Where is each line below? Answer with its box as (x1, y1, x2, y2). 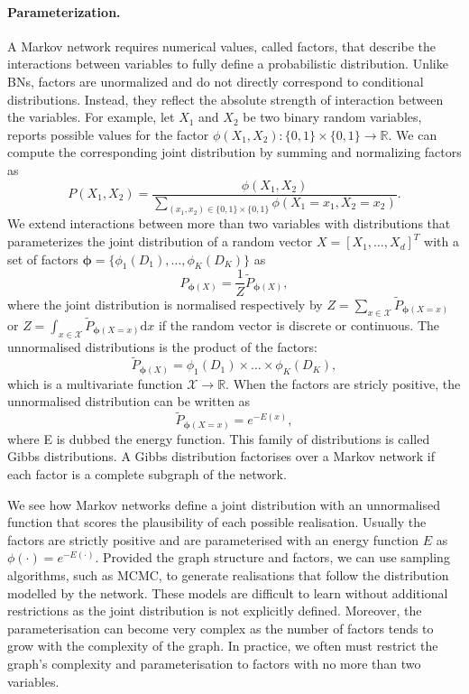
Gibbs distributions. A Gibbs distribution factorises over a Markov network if (7, 447, 435, 466)
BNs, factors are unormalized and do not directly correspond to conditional (7, 71, 424, 90)
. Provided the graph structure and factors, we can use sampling (95, 548, 450, 567)
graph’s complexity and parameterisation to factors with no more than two (7, 653, 421, 672)
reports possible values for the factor (7, 125, 209, 143)
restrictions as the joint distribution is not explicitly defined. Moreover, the (7, 601, 422, 620)
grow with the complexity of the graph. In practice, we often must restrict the (7, 636, 438, 655)
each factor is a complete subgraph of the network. (7, 464, 287, 483)
